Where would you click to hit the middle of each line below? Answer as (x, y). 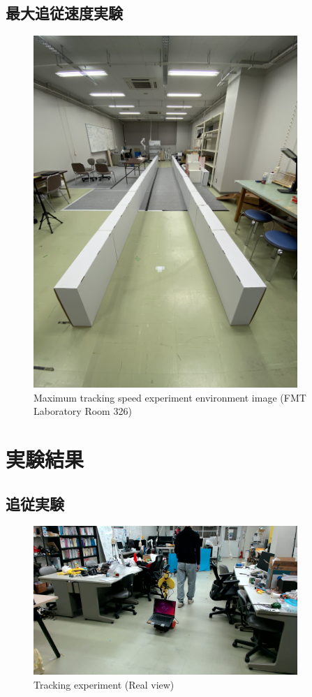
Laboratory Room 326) (83, 411)
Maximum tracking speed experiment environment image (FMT (170, 397)
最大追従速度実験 (64, 13)
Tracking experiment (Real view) (104, 684)
